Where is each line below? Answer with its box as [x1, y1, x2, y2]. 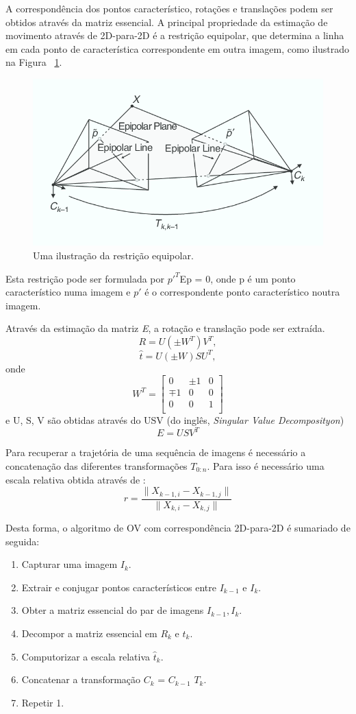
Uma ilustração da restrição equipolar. [33, 248, 194, 263]
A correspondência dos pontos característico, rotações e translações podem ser [5, 1, 333, 15]
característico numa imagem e [5, 285, 131, 299]
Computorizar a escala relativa [21, 649, 151, 663]
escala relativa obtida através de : [5, 472, 146, 486]
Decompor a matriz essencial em [21, 626, 157, 641]
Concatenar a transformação [21, 672, 141, 687]
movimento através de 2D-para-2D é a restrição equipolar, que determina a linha [5, 28, 344, 43]
